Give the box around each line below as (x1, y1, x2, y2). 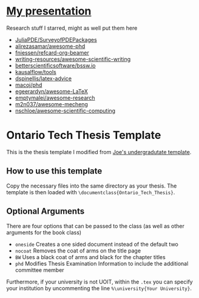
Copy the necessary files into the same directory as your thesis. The (6, 182, 177, 189)
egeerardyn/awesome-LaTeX (15, 87, 88, 95)
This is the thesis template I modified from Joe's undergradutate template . (6, 148, 192, 155)
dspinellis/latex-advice (15, 75, 72, 82)
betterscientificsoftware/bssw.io (15, 62, 96, 69)
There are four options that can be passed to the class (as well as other (6, 222, 185, 229)
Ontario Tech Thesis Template (6, 129, 161, 142)
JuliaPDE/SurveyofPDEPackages (15, 36, 97, 43)
